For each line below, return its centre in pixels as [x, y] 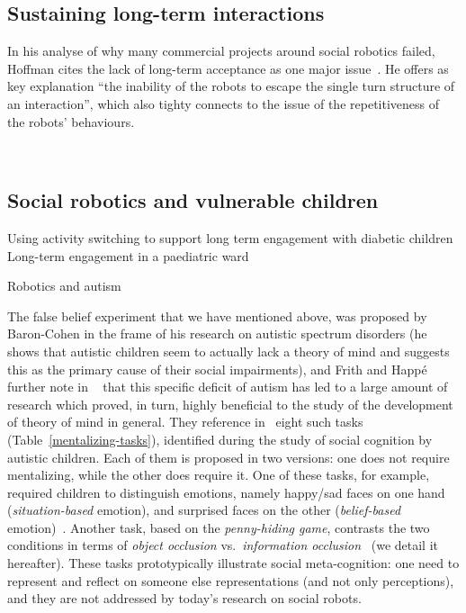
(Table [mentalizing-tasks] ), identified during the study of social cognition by [220, 439]
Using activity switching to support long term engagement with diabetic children [230, 237]
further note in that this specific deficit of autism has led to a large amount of [228, 387]
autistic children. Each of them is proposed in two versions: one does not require [229, 457]
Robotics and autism [64, 286]
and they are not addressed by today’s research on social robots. [184, 598]
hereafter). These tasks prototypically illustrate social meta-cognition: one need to [233, 563]
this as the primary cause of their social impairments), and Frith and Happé [217, 369]
